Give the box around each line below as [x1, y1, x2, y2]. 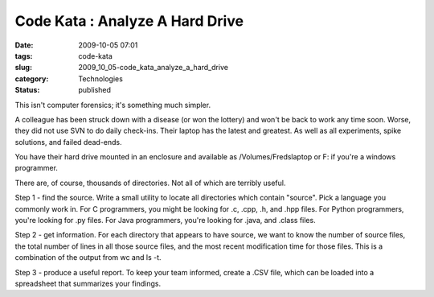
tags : [14, 51, 33, 60]
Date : [14, 40, 34, 50]
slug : [14, 63, 32, 72]
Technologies [78, 73, 124, 84]
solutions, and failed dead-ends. [14, 137, 122, 146]
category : [14, 73, 49, 84]
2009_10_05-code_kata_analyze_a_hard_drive [78, 63, 229, 72]
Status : [14, 85, 40, 95]
